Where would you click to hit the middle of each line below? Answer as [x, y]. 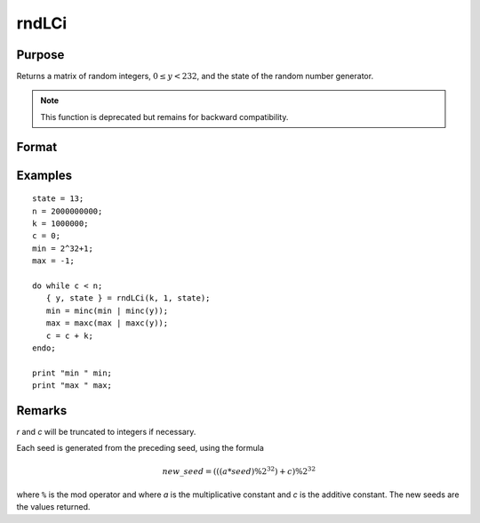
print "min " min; [72, 373]
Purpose [40, 55]
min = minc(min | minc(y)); [107, 310]
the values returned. [53, 507]
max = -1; [53, 261]
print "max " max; [72, 386]
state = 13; [58, 199]
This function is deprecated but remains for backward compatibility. [164, 117]
